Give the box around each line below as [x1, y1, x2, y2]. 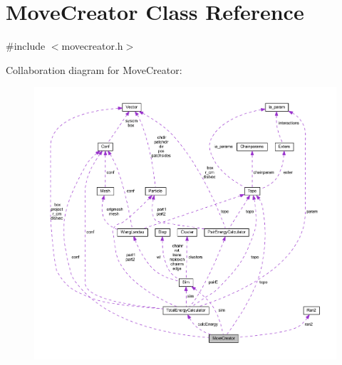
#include [6, 38, 46, 53]
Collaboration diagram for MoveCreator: [6, 62, 182, 77]
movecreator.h [61, 38, 123, 53]
